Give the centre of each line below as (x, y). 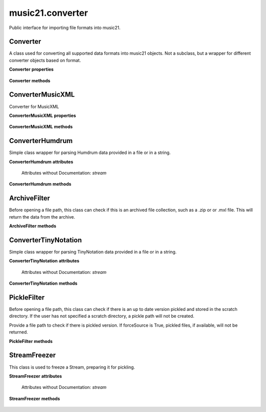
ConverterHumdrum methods (40, 184)
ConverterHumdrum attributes (41, 162)
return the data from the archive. (42, 217)
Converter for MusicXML (34, 107)
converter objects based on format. (45, 60)
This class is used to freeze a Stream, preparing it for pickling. (72, 367)
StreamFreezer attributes (35, 376)
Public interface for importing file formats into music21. (65, 28)
